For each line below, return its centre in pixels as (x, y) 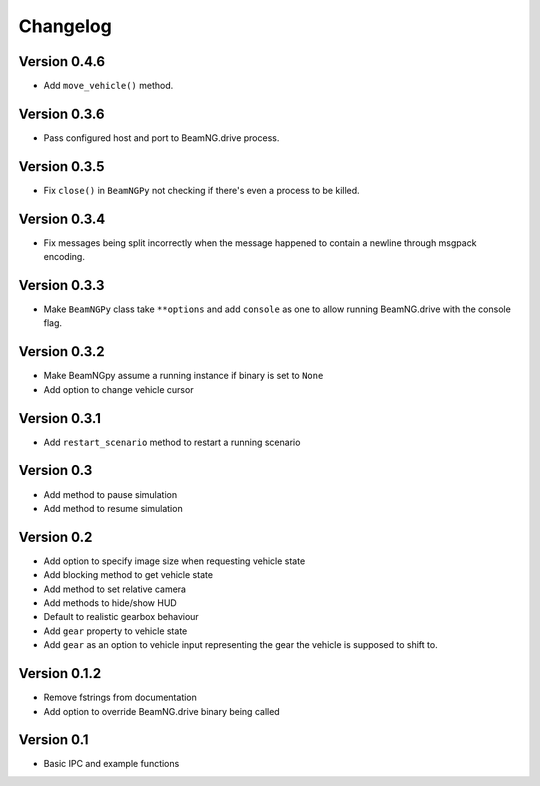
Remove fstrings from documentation (120, 697)
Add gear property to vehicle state (115, 631)
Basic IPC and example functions (111, 764)
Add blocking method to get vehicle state (128, 575)
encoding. (64, 257)
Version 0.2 (55, 536)
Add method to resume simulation (113, 508)
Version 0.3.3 (61, 285)
